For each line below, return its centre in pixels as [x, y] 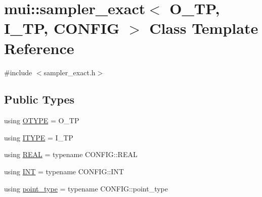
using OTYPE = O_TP [42, 120]
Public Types [39, 99]
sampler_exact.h [70, 72]
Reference [39, 48]
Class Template [204, 28]
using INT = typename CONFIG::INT [64, 171]
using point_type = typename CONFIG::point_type [86, 188]
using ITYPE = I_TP [39, 137]
